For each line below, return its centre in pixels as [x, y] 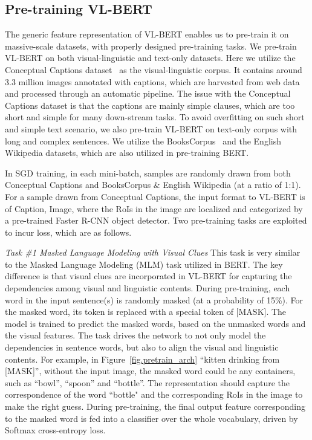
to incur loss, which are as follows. [68, 232]
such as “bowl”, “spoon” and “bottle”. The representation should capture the [148, 382]
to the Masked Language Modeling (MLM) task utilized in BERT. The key [144, 264]
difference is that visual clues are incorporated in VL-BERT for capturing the [148, 276]
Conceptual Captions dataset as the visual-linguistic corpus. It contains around [154, 69]
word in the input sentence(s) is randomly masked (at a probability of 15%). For [154, 299]
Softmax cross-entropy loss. [55, 430]
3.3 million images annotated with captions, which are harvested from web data [152, 81]
